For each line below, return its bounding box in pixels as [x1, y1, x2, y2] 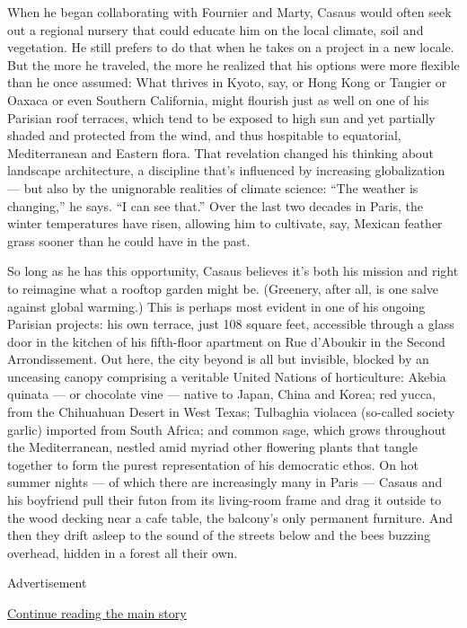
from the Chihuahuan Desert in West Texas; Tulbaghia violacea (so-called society [7, 402, 455, 421]
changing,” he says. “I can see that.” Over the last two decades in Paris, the [7, 196, 424, 215]
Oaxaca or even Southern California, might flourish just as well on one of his [7, 90, 429, 109]
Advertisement [7, 573, 87, 592]
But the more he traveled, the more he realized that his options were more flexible [7, 55, 460, 74]
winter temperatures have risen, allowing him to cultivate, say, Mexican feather [7, 214, 443, 233]
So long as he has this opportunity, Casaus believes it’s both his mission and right [7, 261, 459, 280]
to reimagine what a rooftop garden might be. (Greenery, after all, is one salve [7, 279, 438, 297]
